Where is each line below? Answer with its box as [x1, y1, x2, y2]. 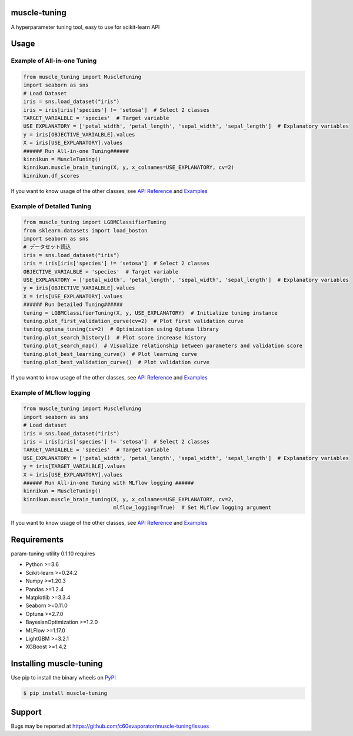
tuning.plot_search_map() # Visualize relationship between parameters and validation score [23, 342, 303, 349]
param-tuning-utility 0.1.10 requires [11, 550, 95, 557]
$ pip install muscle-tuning [23, 690, 108, 697]
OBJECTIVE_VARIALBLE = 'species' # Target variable [23, 268, 179, 275]
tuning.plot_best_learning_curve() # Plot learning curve [23, 351, 197, 357]
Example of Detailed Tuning [11, 202, 91, 210]
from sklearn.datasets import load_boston [23, 227, 148, 234]
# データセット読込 [23, 244, 71, 250]
